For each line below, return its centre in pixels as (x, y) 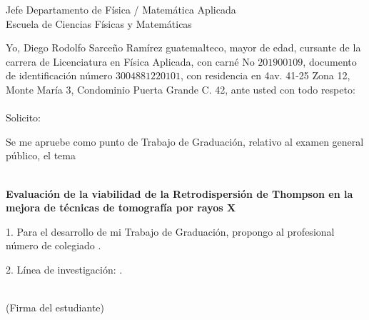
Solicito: (24, 117)
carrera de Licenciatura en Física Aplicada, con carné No (130, 61)
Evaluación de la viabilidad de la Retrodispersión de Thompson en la (180, 193)
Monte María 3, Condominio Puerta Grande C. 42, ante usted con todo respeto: (181, 89)
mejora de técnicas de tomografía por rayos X (121, 207)
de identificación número (59, 75)
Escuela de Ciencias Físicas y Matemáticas (99, 23)
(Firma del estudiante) (55, 307)
